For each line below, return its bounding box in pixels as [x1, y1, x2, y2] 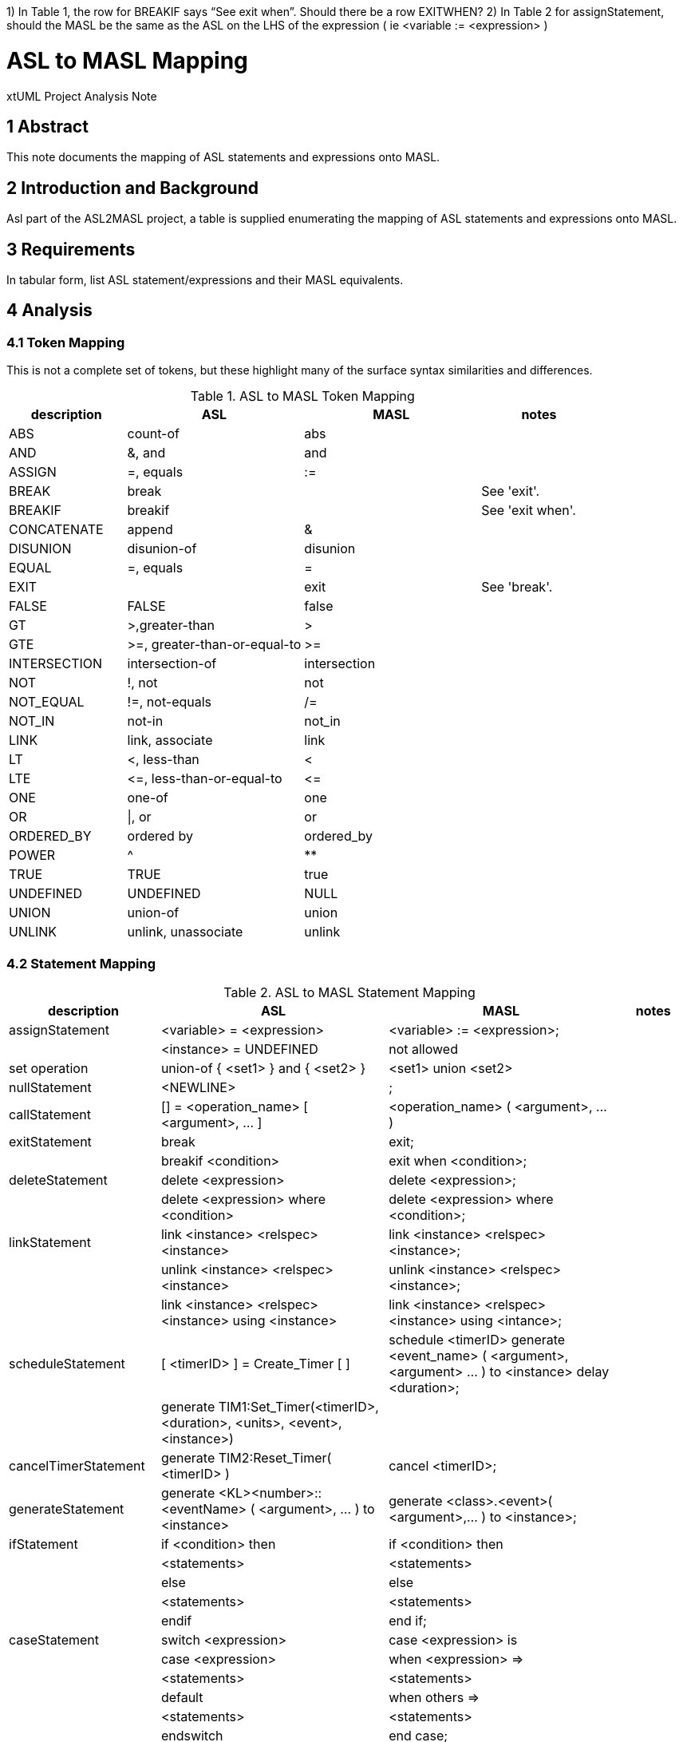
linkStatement [9, 1234, 91, 1250]
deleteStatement [9, 1172, 108, 1188]
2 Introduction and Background [6, 177, 259, 198]
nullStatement [9, 1079, 92, 1095]
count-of [127, 426, 180, 442]
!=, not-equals [127, 694, 212, 711]
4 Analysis [6, 300, 93, 321]
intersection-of [127, 655, 217, 672]
